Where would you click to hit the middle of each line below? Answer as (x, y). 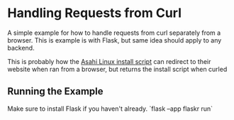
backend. (21, 48)
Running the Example (56, 91)
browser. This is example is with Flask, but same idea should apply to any (115, 40)
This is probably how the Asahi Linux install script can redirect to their (109, 61)
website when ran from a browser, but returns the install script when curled (117, 69)
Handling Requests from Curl (95, 13)
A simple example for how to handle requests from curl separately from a (114, 33)
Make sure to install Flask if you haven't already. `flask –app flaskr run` (110, 109)
